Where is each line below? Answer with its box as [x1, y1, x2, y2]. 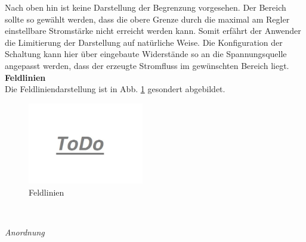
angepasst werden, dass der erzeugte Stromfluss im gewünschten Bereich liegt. [5, 59, 289, 71]
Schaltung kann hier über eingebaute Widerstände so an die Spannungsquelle [5, 48, 287, 60]
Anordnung [5, 226, 45, 238]
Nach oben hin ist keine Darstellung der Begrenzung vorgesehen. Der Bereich [5, 1, 286, 13]
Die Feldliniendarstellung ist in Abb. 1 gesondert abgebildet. [5, 83, 225, 95]
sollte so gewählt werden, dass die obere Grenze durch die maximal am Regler [5, 12, 290, 25]
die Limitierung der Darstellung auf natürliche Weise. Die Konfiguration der [5, 36, 283, 48]
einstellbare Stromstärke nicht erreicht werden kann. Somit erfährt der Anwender [5, 24, 301, 37]
